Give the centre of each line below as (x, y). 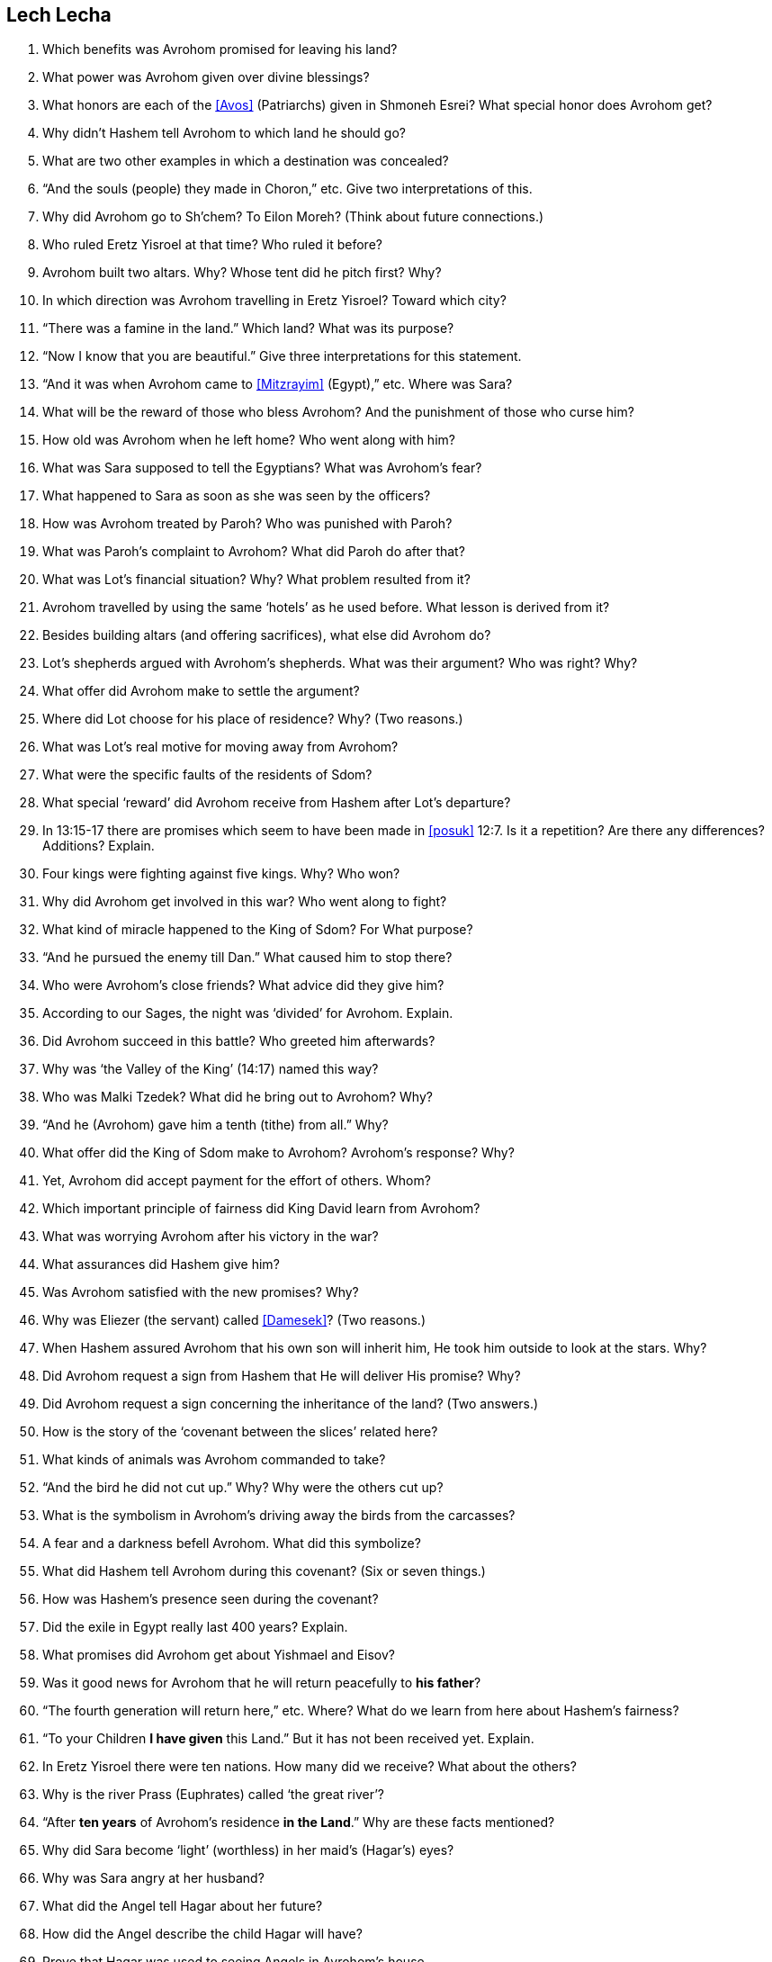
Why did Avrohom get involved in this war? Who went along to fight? (245, 902)
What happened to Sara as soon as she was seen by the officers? (237, 496)
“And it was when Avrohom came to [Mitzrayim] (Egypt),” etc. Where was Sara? (278, 384)
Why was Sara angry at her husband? (153, 1878)
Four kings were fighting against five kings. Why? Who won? (221, 874)
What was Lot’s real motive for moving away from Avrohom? (220, 747)
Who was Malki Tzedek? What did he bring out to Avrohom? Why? (238, 1097)
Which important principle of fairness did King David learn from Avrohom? (261, 1209)
